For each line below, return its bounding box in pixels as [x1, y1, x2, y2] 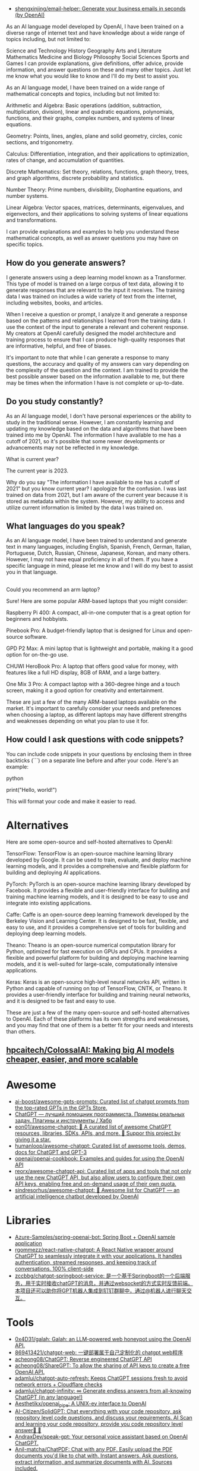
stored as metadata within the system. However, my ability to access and [6, 497, 185, 505]
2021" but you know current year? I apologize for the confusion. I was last [6, 485, 187, 492]
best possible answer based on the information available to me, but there [6, 372, 185, 380]
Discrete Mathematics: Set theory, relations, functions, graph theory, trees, [6, 168, 189, 175]
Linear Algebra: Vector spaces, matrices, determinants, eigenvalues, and [6, 204, 184, 211]
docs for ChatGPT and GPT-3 [14, 1148, 87, 1155]
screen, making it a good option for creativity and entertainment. [6, 686, 165, 693]
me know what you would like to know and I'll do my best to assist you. [6, 73, 180, 79]
